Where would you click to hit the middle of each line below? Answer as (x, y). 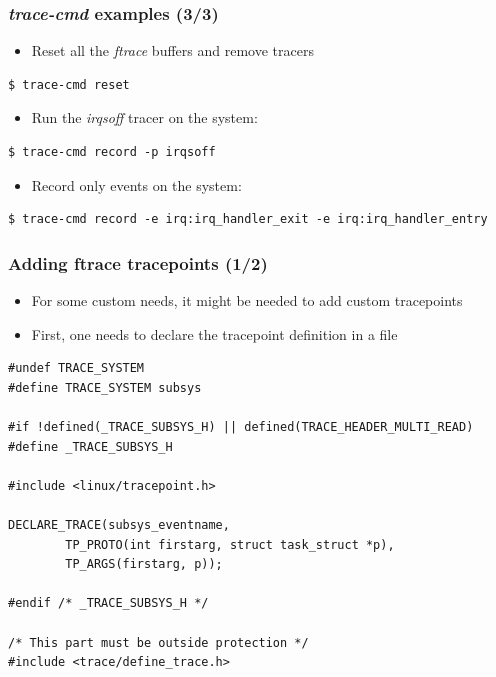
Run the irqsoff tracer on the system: (144, 117)
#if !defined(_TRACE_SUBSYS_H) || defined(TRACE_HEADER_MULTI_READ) (241, 426)
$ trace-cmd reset (69, 84)
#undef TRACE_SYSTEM (76, 368)
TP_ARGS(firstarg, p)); (144, 564)
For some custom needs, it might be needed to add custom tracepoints (247, 300)
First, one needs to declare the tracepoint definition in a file (214, 333)
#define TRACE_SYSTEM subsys (105, 387)
